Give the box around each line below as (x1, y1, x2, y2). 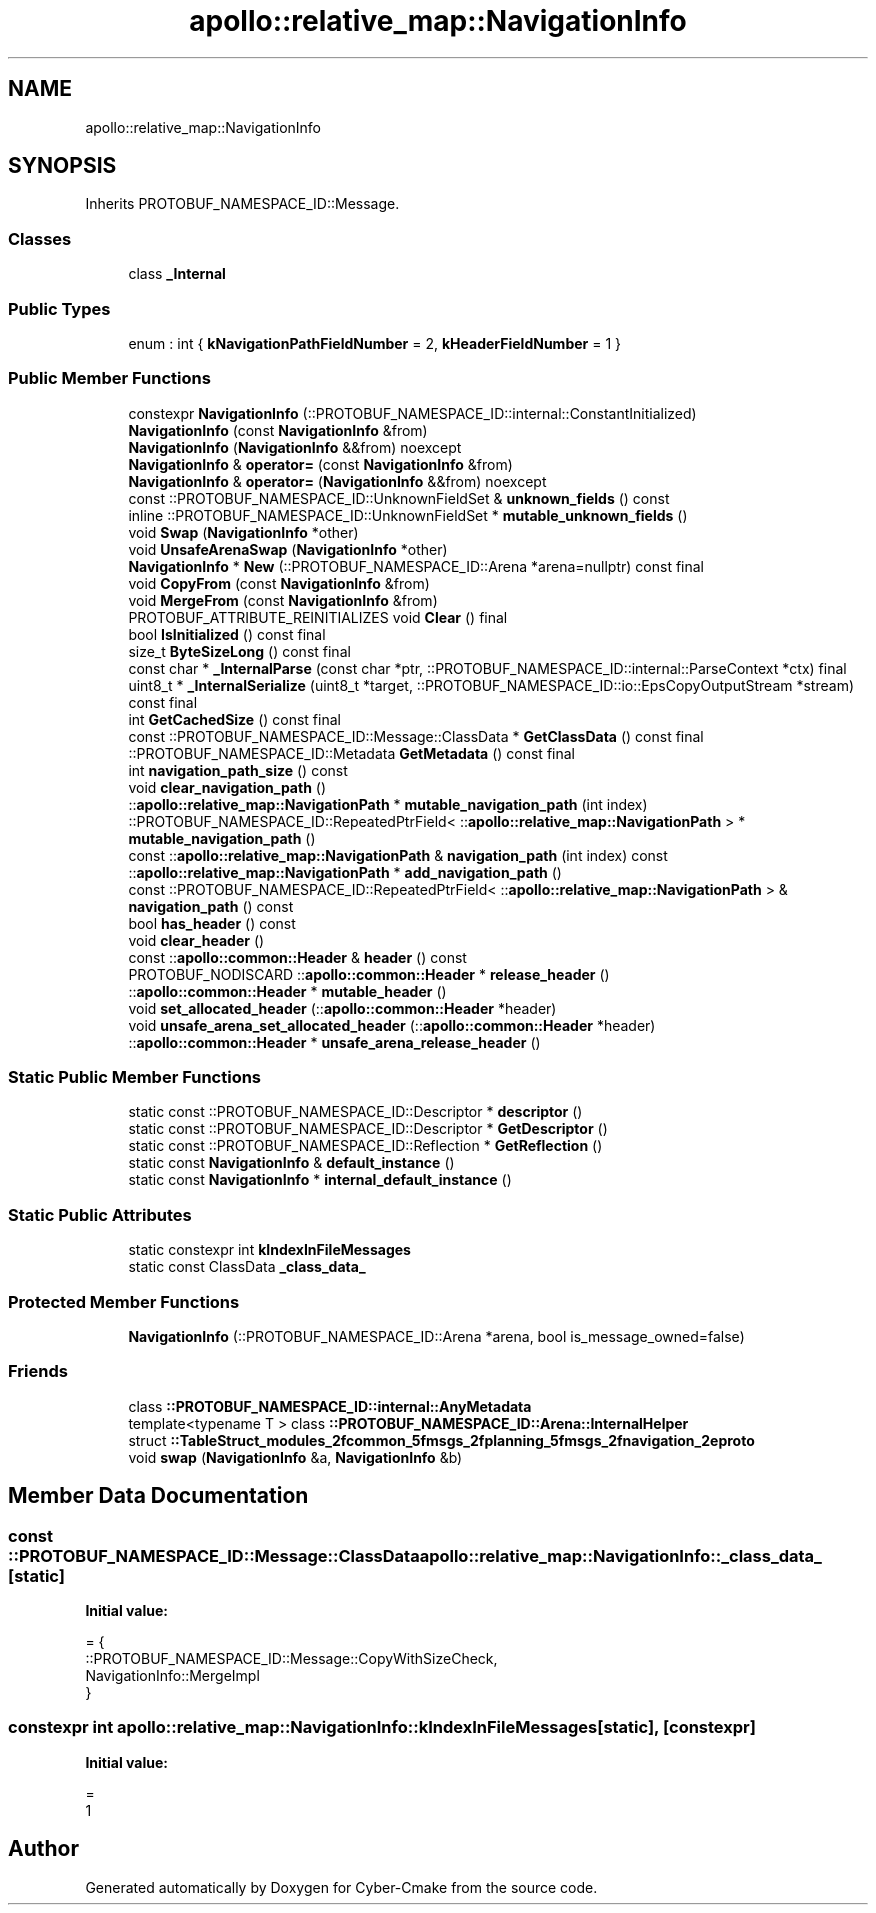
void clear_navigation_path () (128, 778, 327, 796)
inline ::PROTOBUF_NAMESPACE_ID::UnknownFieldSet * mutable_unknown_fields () (128, 506, 688, 524)
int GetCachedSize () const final (128, 710, 341, 728)
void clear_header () (128, 931, 265, 949)
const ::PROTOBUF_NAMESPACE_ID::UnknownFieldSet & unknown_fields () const (128, 489, 670, 507)
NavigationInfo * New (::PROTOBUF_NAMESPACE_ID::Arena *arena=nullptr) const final (128, 557, 705, 575)
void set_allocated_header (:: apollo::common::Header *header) (128, 999, 557, 1017)
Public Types (8, 298, 111, 319)
